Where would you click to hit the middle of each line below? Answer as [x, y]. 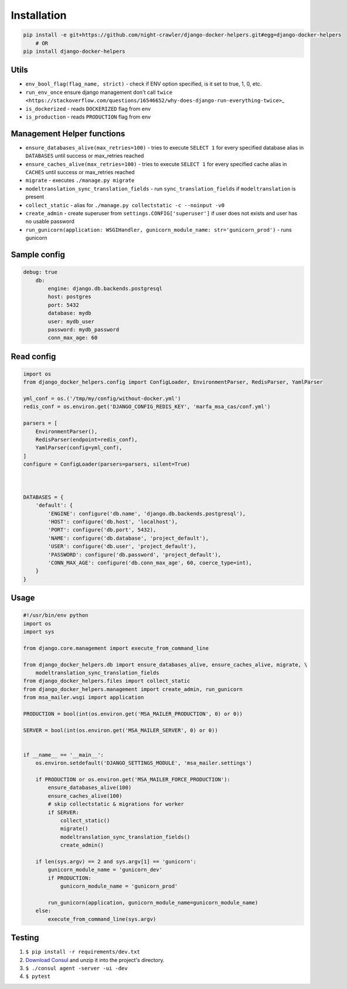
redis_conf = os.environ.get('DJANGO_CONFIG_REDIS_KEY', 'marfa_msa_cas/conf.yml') [147, 407]
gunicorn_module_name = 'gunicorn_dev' [105, 870]
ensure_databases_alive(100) [90, 788]
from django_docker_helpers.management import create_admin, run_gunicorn [133, 689]
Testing [25, 938]
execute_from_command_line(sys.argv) [102, 919]
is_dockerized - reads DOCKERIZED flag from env [88, 109]
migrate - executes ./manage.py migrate [80, 180]
